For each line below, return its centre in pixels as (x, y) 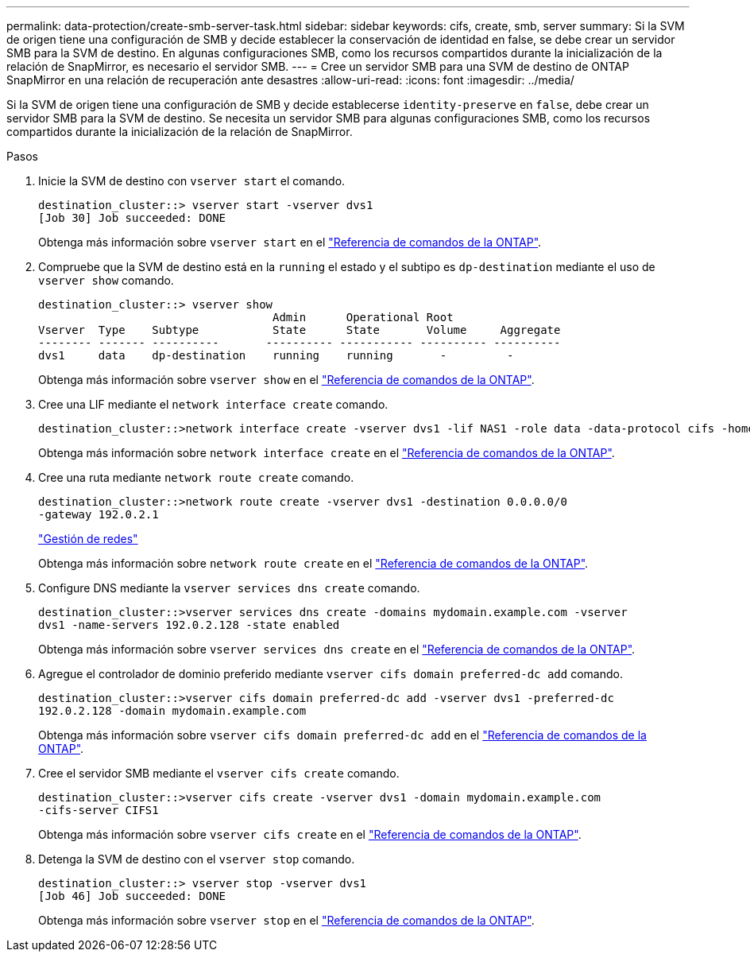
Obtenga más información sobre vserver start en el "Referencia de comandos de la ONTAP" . (290, 242)
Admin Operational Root (363, 317)
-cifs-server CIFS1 (99, 810)
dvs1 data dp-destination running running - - (276, 355)
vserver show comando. (106, 280)
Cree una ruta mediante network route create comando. (196, 477)
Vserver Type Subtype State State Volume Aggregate (300, 330)
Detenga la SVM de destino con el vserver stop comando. (197, 859)
